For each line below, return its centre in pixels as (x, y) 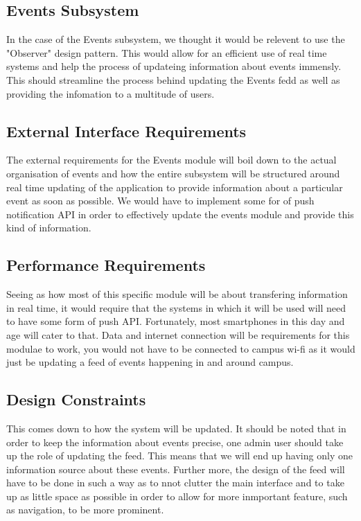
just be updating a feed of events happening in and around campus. (150, 362)
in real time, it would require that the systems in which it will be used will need (176, 307)
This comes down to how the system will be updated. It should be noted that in (176, 428)
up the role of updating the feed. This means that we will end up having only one (179, 456)
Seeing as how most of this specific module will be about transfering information (177, 294)
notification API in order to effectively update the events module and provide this (180, 214)
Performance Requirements (106, 265)
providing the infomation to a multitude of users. (111, 93)
